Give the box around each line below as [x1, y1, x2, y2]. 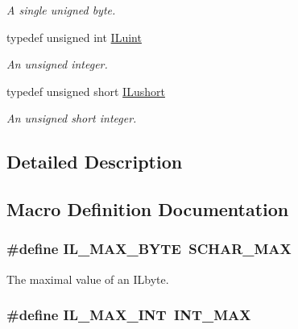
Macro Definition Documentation [6, 197, 289, 222]
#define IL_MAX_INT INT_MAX [6, 305, 251, 325]
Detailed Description [6, 149, 183, 174]
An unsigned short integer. [6, 110, 137, 127]
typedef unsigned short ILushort [6, 82, 165, 99]
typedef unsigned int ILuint [6, 28, 142, 45]
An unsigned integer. [6, 56, 108, 73]
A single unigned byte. [6, 2, 116, 18]
